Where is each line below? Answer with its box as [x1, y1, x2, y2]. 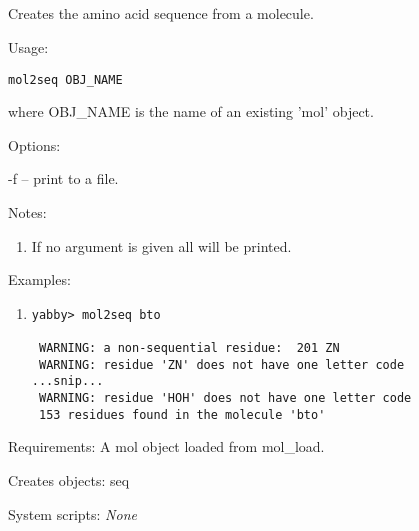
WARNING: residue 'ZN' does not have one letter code [38, 357, 405, 372]
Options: [8, 134, 61, 155]
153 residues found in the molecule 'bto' [38, 407, 326, 422]
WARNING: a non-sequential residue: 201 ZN [38, 341, 340, 356]
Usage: [8, 36, 49, 57]
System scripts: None [8, 503, 137, 524]
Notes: [8, 202, 47, 223]
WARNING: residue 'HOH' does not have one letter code [38, 391, 412, 406]
